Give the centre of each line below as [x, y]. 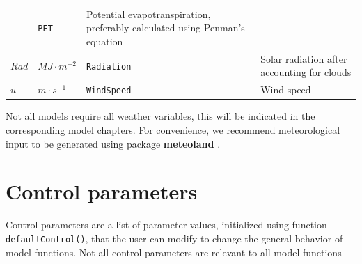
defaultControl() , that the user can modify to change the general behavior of [174, 238]
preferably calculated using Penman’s [165, 28]
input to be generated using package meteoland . [113, 143]
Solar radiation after [304, 58]
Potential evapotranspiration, [148, 14]
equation [104, 41]
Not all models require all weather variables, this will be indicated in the [160, 116]
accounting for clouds [306, 72]
